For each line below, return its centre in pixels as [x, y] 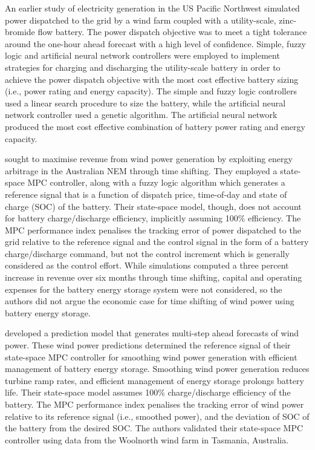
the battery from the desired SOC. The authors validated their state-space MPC [154, 428]
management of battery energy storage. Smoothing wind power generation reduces [157, 369]
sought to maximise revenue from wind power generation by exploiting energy [149, 159]
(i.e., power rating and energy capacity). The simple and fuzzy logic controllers [151, 91]
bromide [20, 32]
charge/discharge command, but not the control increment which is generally [147, 253]
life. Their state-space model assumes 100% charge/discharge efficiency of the [148, 392]
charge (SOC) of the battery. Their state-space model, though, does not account [153, 206]
